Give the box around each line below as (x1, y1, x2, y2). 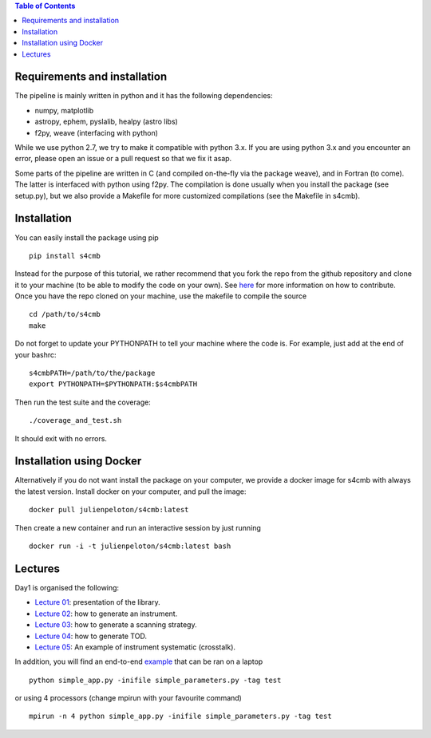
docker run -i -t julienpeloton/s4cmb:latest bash (29, 542, 231, 551)
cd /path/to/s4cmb (29, 310, 101, 319)
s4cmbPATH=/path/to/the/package (29, 369, 156, 378)
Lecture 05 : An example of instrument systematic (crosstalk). (34, 642, 235, 652)
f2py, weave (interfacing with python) (34, 128, 159, 137)
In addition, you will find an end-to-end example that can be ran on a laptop (14, 657, 263, 666)
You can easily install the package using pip (14, 232, 159, 243)
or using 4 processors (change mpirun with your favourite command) (14, 693, 243, 703)
